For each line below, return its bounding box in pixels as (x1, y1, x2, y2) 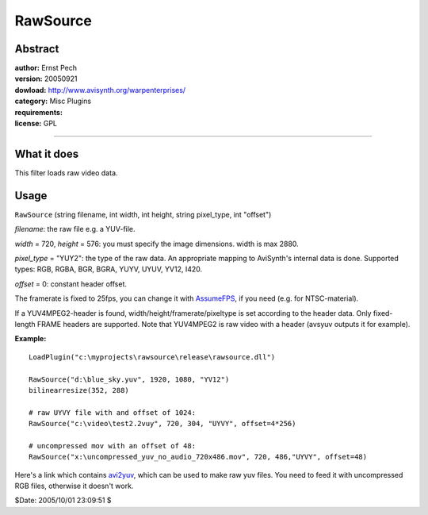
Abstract (14, 42, 59, 56)
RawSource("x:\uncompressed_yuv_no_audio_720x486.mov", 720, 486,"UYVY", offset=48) (29, 452, 368, 462)
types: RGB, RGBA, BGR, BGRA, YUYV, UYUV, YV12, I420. (14, 264, 203, 274)
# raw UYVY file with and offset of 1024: (29, 408, 197, 417)
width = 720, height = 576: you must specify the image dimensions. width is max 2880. (14, 239, 299, 248)
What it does (14, 147, 79, 160)
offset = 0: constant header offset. (14, 279, 127, 289)
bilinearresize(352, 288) (29, 386, 130, 394)
